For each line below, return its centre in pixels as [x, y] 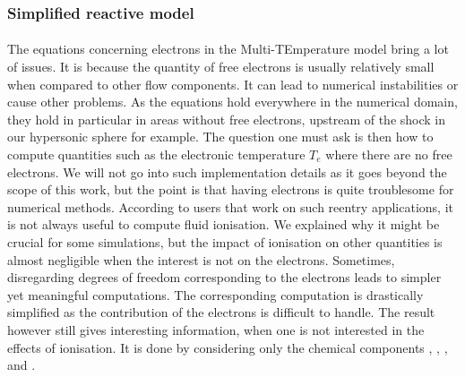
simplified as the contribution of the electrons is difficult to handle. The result [221, 312]
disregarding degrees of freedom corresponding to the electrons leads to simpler [224, 277]
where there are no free [389, 154]
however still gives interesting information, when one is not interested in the [216, 329]
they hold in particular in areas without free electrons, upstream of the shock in [227, 119]
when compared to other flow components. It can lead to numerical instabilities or [233, 84]
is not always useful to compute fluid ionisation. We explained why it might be [224, 224]
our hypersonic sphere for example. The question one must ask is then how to [220, 137]
